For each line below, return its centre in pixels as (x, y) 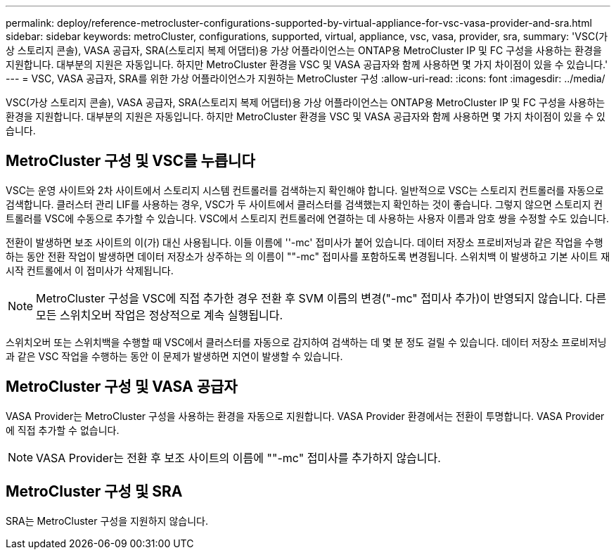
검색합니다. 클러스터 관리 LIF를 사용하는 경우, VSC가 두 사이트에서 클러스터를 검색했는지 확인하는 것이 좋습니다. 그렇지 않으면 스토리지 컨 (304, 204)
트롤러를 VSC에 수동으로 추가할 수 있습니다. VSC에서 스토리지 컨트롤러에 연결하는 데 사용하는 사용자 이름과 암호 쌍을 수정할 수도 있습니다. (307, 218)
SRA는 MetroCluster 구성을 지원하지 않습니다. (107, 521)
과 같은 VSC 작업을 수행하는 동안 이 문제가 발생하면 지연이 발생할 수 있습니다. (174, 356)
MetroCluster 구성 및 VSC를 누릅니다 (130, 161)
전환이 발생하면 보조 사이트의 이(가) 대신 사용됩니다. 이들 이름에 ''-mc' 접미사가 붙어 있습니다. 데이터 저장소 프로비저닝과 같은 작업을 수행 (304, 242)
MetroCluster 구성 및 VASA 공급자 (122, 387)
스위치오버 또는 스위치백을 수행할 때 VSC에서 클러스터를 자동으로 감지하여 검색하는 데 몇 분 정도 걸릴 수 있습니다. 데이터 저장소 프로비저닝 (306, 342)
